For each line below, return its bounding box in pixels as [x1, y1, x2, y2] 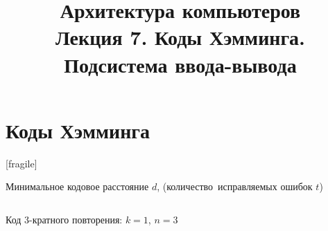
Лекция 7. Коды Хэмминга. [55, 23, 306, 51]
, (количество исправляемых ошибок [157, 179, 313, 194]
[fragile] [6, 156, 37, 170]
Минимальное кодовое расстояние [6, 179, 149, 194]
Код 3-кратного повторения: [6, 212, 123, 226]
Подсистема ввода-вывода [64, 50, 297, 78]
